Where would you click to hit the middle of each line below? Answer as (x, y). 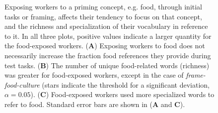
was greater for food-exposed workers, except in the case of (94, 75)
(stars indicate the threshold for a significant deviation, (126, 84)
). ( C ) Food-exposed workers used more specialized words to (122, 94)
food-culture (22, 84)
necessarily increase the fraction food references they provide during (108, 55)
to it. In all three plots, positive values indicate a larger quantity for (108, 36)
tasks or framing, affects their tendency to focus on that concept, (103, 16)
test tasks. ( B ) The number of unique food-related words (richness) (107, 65)
